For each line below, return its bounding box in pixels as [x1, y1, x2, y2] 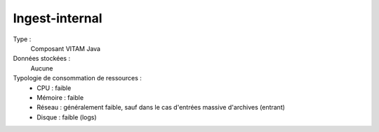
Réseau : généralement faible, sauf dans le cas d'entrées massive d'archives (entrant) [36, 103, 286, 112]
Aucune [30, 64, 53, 73]
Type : [13, 35, 32, 43]
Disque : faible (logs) [36, 112, 98, 122]
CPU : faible [36, 84, 72, 92]
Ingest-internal [13, 10, 102, 26]
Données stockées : [13, 54, 70, 63]
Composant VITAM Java [30, 44, 101, 52]
